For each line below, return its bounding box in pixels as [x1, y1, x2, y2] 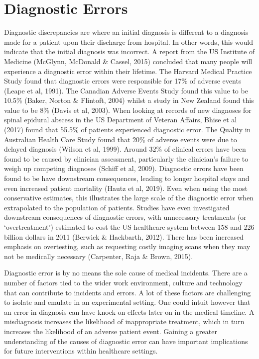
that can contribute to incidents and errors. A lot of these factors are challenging [4, 287, 251, 297]
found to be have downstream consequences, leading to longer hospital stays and [4, 173, 250, 183]
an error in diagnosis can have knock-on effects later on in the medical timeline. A [4, 306, 255, 317]
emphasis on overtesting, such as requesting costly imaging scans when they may [4, 241, 251, 252]
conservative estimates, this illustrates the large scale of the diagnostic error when [4, 192, 254, 203]
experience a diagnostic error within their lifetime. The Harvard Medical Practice [4, 66, 252, 76]
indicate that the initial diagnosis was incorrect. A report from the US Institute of [4, 46, 255, 57]
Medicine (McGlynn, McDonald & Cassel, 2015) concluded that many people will [4, 56, 253, 66]
